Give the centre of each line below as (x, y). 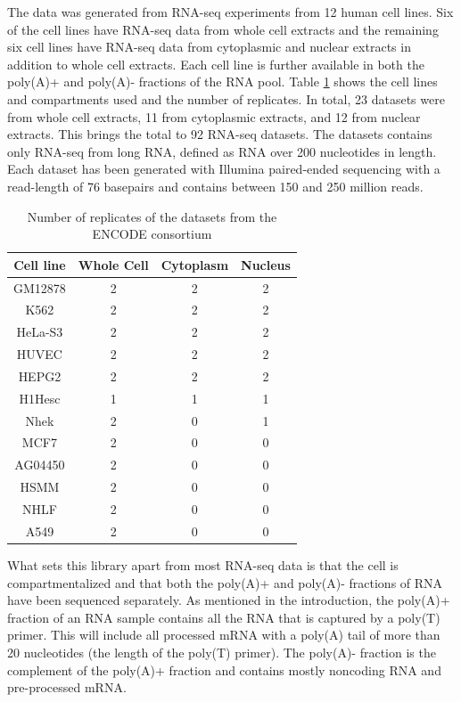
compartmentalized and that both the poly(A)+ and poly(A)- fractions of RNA (225, 582)
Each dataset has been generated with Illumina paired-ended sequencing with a (224, 169)
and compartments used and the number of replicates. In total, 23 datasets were (226, 98)
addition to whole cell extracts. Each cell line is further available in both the (216, 64)
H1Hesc (40, 398)
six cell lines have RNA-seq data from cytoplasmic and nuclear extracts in (209, 47)
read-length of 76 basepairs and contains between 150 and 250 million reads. (215, 186)
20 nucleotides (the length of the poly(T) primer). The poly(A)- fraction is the (222, 652)
